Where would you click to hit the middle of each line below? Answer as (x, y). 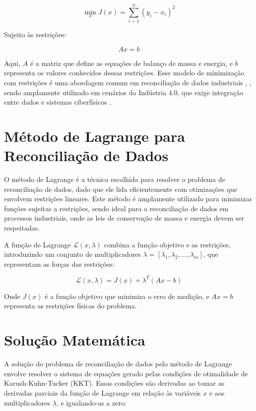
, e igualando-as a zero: (91, 402)
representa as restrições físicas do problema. (70, 306)
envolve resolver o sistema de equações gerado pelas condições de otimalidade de (126, 373)
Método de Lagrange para (95, 136)
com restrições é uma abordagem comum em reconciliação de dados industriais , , (128, 82)
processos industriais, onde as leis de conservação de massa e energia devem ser (124, 218)
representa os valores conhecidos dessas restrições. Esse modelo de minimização (124, 73)
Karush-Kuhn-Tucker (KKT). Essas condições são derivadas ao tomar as (114, 383)
